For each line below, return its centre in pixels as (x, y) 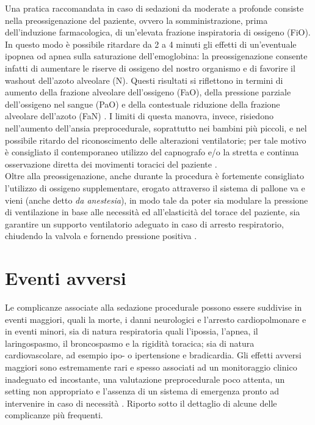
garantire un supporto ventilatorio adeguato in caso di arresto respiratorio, (144, 224)
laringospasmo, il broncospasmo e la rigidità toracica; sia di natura (130, 343)
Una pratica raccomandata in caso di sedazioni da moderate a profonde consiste (154, 8)
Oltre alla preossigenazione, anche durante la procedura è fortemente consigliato (155, 176)
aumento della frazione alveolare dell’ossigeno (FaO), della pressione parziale (148, 92)
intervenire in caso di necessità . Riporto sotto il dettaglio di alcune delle (141, 403)
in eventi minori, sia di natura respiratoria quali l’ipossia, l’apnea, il (132, 331)
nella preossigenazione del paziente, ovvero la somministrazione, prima (136, 20)
